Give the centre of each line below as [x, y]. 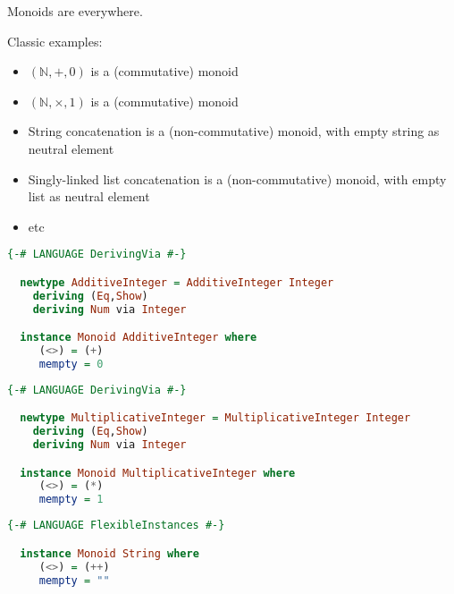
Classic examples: [55, 41]
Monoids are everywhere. [75, 11]
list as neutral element [89, 196]
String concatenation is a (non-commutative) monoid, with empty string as [234, 131]
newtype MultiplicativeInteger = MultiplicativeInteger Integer [215, 418]
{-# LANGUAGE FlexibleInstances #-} [116, 526]
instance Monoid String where [109, 553]
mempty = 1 [71, 500]
